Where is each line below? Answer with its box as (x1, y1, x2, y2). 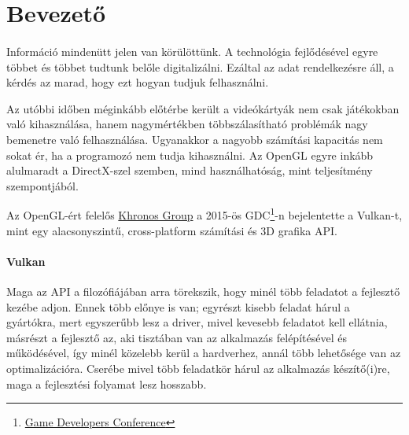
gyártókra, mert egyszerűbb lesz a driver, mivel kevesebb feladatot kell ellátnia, (6, 314, 388, 330)
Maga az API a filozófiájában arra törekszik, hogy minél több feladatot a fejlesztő (6, 282, 400, 299)
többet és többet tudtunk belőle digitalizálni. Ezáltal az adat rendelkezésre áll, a (6, 58, 394, 75)
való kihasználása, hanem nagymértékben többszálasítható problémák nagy (6, 116, 368, 132)
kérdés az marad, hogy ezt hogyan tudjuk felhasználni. (6, 74, 269, 90)
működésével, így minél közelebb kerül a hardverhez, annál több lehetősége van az (6, 345, 401, 361)
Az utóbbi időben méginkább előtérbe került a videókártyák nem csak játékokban (6, 100, 400, 116)
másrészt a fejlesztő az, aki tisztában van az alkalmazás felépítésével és (6, 329, 347, 345)
